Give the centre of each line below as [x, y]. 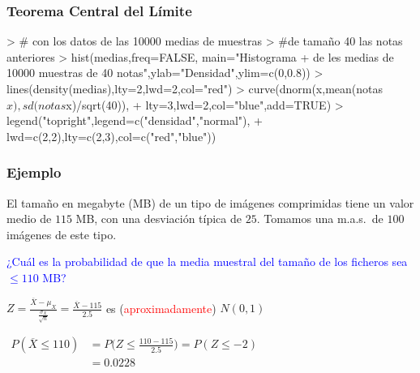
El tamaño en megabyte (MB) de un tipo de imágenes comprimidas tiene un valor [210, 202]
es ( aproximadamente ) [161, 308]
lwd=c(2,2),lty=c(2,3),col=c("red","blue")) [111, 136]
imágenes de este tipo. [62, 234]
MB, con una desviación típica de [159, 219]
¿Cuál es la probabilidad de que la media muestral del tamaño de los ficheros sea [207, 262]
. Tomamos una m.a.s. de [320, 219]
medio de [29, 219]
